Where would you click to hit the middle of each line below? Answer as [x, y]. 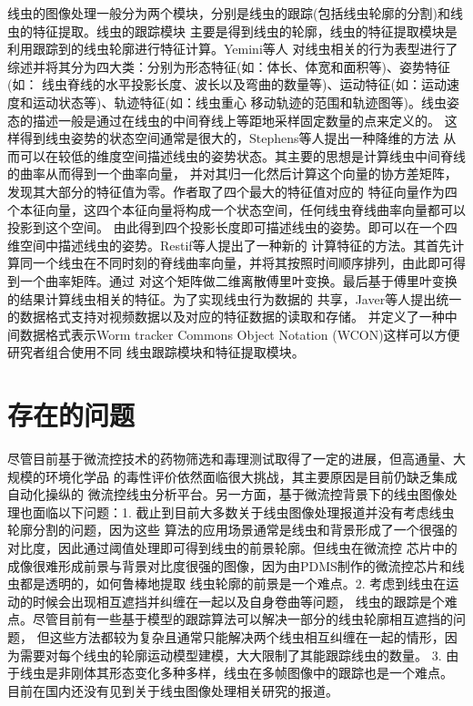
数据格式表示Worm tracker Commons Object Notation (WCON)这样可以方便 [240, 334]
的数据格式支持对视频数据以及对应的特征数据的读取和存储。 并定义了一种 [226, 317]
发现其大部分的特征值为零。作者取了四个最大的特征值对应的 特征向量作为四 [232, 191]
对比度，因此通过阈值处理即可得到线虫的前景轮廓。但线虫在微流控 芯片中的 [232, 547]
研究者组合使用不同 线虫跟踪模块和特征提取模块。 [156, 352]
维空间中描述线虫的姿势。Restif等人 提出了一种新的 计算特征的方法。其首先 [230, 245]
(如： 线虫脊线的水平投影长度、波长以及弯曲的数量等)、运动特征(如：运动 [227, 84]
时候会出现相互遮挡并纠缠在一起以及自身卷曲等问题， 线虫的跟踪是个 [238, 601]
